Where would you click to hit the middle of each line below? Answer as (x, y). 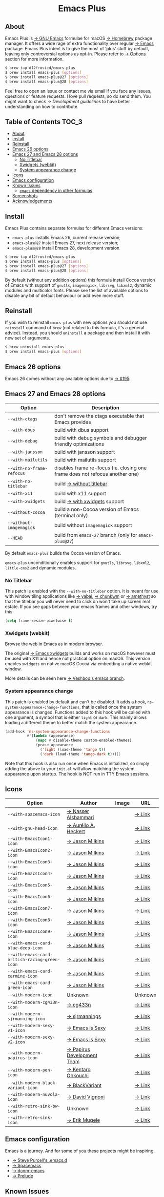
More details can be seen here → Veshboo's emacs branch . (65, 678)
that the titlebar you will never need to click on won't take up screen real (78, 602)
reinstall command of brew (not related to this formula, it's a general (75, 328)
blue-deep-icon (25, 948)
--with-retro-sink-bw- (34, 1106)
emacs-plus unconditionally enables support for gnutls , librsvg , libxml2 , (78, 563)
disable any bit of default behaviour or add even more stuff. (65, 295)
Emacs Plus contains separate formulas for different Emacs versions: (74, 228)
